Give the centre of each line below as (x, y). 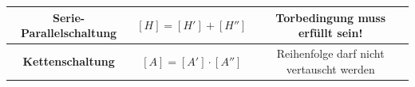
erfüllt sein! (330, 33)
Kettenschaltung (69, 61)
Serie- (69, 17)
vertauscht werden (330, 68)
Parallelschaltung (69, 33)
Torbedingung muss (331, 17)
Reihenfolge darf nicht (330, 53)
